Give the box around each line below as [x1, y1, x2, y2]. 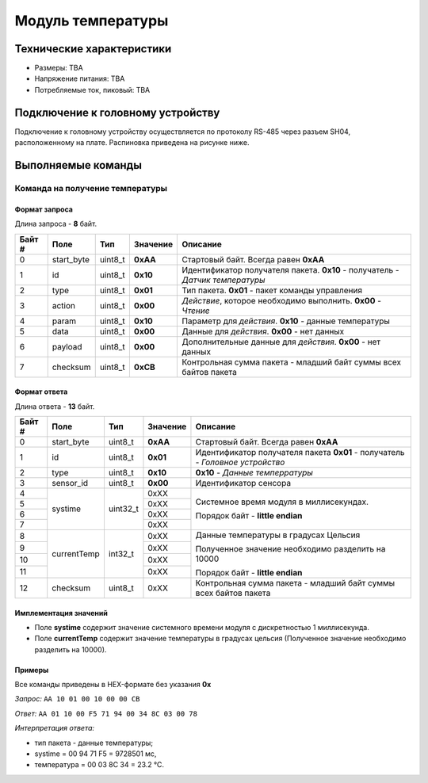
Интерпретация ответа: [14, 724, 95, 733]
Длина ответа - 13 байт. [14, 401, 95, 411]
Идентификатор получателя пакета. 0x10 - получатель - [182, 264, 399, 275]
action [52, 300, 75, 311]
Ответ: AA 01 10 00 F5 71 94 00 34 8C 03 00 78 [14, 709, 198, 718]
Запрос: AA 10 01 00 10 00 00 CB [14, 694, 140, 704]
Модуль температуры [14, 12, 169, 29]
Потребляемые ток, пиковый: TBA [34, 85, 151, 94]
